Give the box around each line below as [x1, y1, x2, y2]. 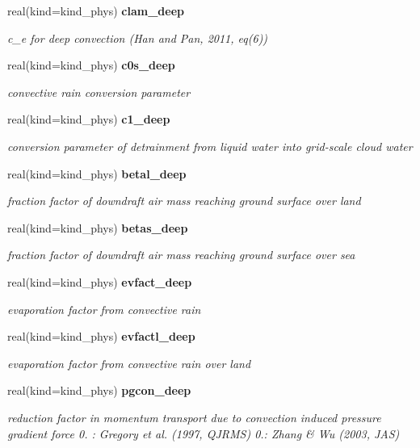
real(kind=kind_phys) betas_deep [7, 219, 188, 236]
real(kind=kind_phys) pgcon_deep [7, 382, 191, 399]
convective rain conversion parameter [7, 83, 191, 100]
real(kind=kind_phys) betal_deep [7, 165, 187, 182]
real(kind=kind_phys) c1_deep [7, 111, 170, 128]
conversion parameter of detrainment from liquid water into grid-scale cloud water [7, 137, 413, 154]
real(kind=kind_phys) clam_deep [7, 2, 185, 19]
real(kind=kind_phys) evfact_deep [7, 273, 192, 290]
